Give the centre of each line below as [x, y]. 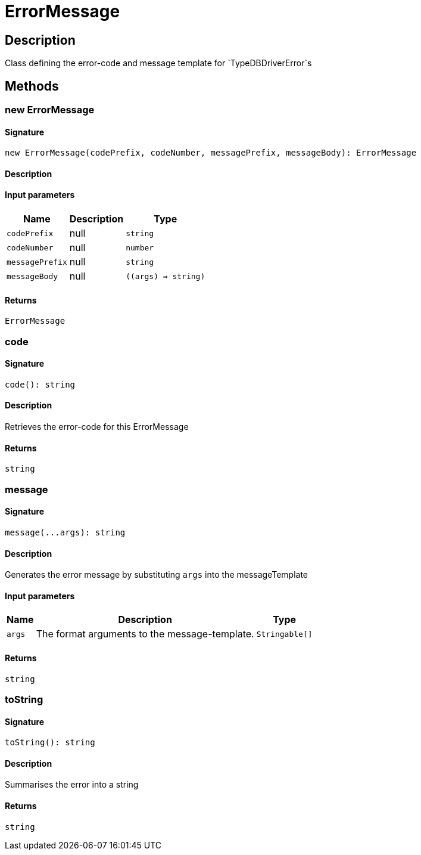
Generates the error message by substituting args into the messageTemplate [157, 575]
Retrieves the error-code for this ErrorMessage [97, 427]
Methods [32, 86]
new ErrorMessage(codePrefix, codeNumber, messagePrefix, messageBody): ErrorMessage [211, 153]
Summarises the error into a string [72, 785]
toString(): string [50, 743]
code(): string [40, 384]
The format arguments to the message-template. [145, 634]
